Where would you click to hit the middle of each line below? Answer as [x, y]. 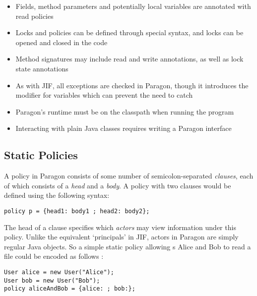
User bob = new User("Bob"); [52, 280]
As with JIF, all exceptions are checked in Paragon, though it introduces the [132, 85]
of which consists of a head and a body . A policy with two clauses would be [118, 185]
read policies [34, 16]
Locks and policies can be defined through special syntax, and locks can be [129, 32]
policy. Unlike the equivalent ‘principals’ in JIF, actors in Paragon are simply [121, 237]
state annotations [42, 68]
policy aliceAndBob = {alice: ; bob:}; [70, 289]
